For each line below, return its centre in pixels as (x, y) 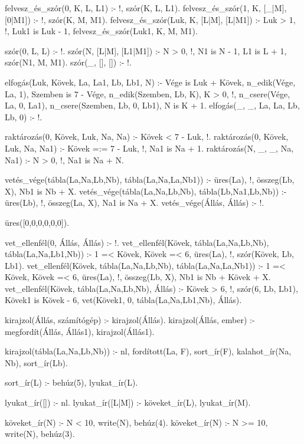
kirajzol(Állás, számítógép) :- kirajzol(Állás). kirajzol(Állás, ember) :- (130, 320)
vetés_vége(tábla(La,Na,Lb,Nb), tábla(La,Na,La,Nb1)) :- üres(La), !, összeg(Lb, (150, 180)
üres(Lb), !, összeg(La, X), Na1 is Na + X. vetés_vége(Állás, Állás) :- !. (135, 203)
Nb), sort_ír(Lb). (36, 362)
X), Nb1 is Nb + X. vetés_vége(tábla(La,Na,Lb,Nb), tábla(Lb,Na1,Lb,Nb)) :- (146, 191)
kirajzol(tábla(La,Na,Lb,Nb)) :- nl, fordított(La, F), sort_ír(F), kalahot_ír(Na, (148, 351)
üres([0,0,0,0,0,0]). (37, 222)
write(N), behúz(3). (40, 434)
